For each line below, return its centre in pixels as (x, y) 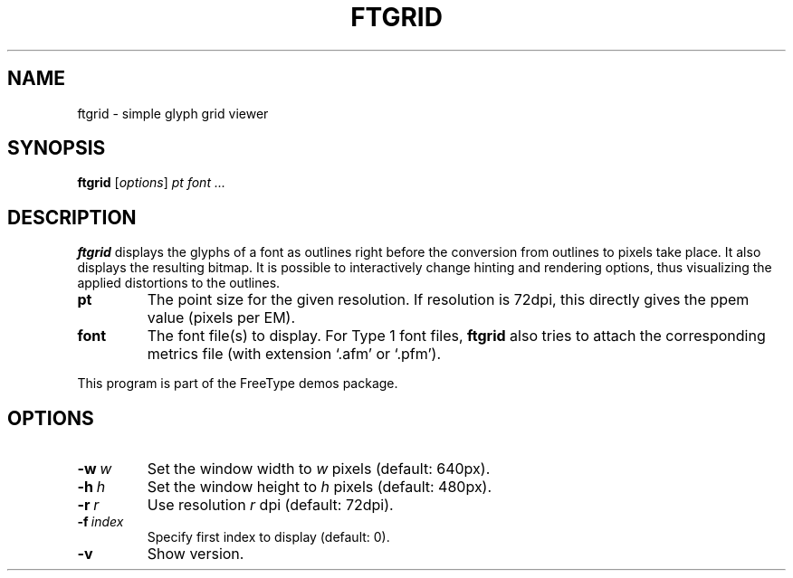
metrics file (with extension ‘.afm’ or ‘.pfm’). (294, 354)
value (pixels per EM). (221, 318)
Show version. (196, 554)
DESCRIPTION (72, 217)
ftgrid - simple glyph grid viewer (173, 113)
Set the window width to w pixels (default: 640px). (319, 469)
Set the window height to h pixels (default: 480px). (320, 487)
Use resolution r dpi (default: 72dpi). (270, 505)
